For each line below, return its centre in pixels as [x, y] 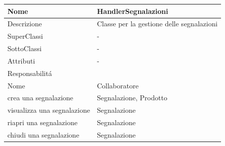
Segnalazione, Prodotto [132, 98]
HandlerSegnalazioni [133, 11]
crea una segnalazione [40, 98]
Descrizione [25, 24]
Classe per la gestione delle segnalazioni [157, 24]
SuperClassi [25, 36]
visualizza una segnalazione [49, 110]
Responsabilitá [30, 73]
